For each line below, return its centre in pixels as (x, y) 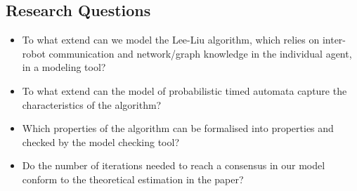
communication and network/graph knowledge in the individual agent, (200, 53)
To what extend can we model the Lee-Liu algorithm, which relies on (171, 40)
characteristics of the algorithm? (92, 104)
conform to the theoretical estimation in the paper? (133, 179)
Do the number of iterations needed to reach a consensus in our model (174, 165)
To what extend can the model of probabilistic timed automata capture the (184, 90)
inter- (334, 40)
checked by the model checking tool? (100, 141)
